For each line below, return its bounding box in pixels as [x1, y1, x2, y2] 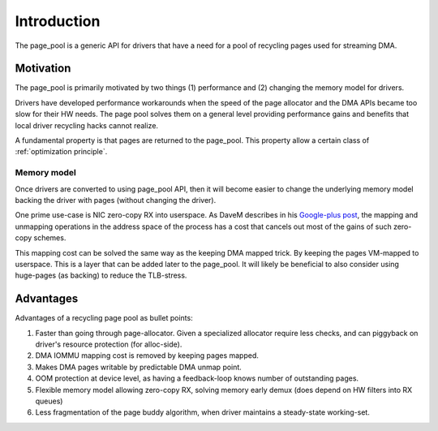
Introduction [15, 12, 101, 30]
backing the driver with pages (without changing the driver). [15, 195, 217, 205]
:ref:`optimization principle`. [15, 147, 108, 157]
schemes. [33, 233, 67, 243]
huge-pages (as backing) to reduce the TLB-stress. [15, 270, 187, 280]
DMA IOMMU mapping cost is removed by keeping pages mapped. [35, 351, 260, 360]
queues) [35, 396, 63, 406]
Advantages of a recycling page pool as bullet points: [15, 313, 194, 323]
